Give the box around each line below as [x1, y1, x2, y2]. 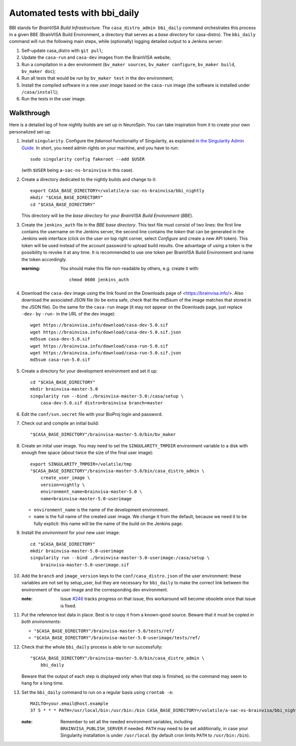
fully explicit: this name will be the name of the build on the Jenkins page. [34, 521, 184, 527]
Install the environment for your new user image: [21, 529, 120, 536]
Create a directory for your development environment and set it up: [21, 368, 158, 374]
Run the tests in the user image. [21, 96, 86, 102]
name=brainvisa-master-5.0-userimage [40, 496, 132, 501]
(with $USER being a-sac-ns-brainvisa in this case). [21, 167, 134, 173]
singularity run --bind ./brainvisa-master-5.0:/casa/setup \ [30, 393, 184, 399]
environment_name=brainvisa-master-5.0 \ [40, 489, 143, 494]
